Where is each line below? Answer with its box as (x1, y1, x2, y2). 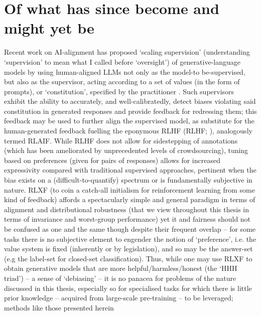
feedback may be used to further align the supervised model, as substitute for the (4, 115, 254, 126)
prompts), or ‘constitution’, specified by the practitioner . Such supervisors (4, 86, 234, 96)
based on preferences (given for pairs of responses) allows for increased (4, 154, 220, 165)
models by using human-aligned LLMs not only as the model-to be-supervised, (4, 66, 245, 77)
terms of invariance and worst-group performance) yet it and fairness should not (4, 214, 251, 224)
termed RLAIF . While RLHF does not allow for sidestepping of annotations (4, 135, 238, 145)
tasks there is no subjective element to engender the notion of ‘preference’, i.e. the (4, 233, 256, 244)
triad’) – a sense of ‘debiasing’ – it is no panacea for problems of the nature (4, 272, 236, 283)
